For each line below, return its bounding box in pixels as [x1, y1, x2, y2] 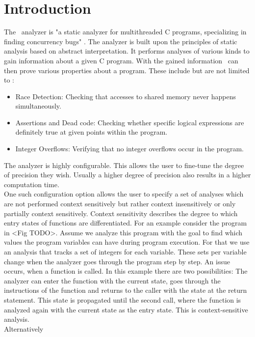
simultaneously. [15, 101, 61, 111]
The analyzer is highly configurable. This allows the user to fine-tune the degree [4, 160, 244, 170]
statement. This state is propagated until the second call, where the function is [4, 294, 241, 305]
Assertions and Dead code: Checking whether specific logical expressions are [15, 117, 244, 127]
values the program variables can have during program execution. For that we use [4, 237, 250, 247]
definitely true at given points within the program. [15, 127, 168, 137]
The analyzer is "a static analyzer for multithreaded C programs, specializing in [4, 27, 247, 37]
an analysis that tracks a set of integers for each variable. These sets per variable [4, 247, 247, 256]
